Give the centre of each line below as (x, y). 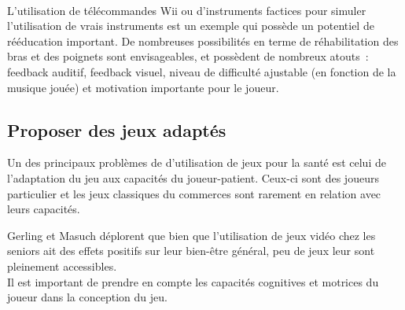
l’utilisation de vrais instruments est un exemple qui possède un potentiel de (191, 26)
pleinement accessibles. (62, 266)
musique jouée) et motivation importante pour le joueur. (143, 87)
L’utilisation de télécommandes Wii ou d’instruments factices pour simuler (187, 10)
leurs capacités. (44, 209)
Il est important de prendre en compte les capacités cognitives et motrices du (193, 281)
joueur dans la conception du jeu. (87, 297)
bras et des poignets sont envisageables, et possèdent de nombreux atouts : (188, 56)
